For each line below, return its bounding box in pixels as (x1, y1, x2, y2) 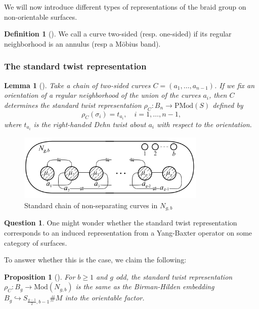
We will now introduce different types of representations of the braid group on (4, 2, 246, 12)
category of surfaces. (4, 237, 67, 248)
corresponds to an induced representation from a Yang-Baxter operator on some (4, 227, 252, 238)
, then (209, 90, 227, 100)
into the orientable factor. (65, 292, 145, 303)
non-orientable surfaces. (4, 11, 77, 22)
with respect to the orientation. (157, 119, 252, 129)
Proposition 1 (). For (4, 271, 75, 282)
